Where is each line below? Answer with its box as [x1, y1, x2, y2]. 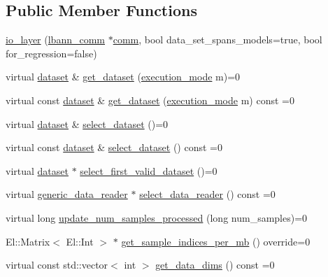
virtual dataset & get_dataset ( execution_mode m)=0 [6, 69, 241, 84]
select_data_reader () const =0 [139, 187, 276, 201]
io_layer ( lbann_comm [6, 32, 106, 47]
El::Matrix [6, 234, 50, 248]
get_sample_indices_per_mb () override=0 [121, 234, 311, 248]
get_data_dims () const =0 [155, 257, 275, 272]
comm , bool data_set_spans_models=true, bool [113, 32, 322, 47]
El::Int [66, 234, 94, 248]
